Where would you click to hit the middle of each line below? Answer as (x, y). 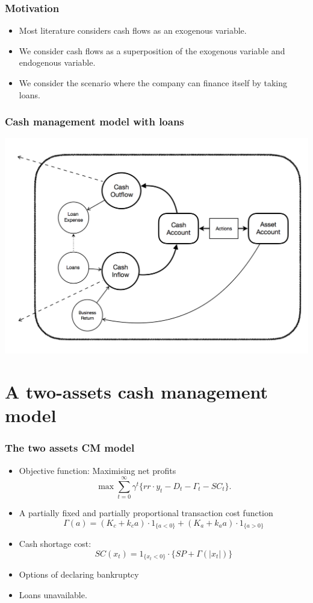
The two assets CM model (70, 448)
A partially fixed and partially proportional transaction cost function (146, 513)
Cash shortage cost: (55, 544)
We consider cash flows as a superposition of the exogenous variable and (152, 50)
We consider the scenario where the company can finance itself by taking (153, 83)
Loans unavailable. (53, 595)
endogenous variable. (57, 62)
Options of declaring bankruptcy (79, 574)
